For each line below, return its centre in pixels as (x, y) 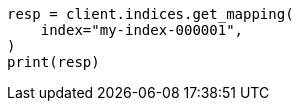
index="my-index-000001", (142, 30)
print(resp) (53, 62)
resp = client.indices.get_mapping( (150, 14)
